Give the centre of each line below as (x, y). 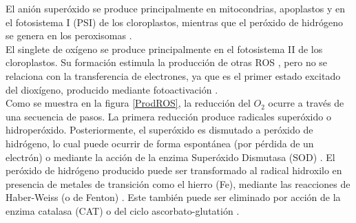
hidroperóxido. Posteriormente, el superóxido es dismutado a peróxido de (159, 130)
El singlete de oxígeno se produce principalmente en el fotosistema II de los (164, 49)
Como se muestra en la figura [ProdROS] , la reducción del (128, 103)
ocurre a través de (306, 103)
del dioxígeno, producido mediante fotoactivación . (112, 89)
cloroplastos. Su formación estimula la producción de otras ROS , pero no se (167, 62)
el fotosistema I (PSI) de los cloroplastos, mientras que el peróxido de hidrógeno (175, 22)
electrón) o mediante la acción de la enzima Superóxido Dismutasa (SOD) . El (170, 157)
